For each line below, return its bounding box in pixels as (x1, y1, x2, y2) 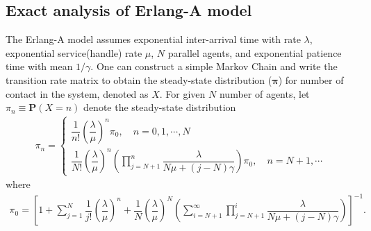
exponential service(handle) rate (6, 45, 142, 60)
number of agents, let (219, 86, 310, 101)
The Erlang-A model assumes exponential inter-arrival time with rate (6, 32, 301, 46)
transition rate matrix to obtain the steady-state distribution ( (6, 72, 272, 87)
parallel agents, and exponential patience (167, 45, 342, 60)
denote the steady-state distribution (83, 100, 236, 114)
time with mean (6, 59, 73, 74)
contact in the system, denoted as (6, 86, 149, 101)
